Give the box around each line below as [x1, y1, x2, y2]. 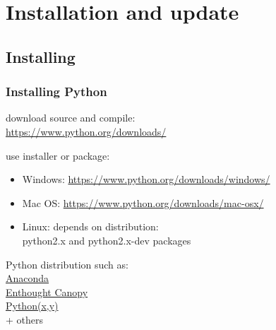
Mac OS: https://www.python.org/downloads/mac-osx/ [22, 195, 264, 210]
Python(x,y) [6, 298, 59, 313]
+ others [6, 312, 44, 326]
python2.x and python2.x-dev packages [22, 232, 191, 247]
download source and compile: [6, 110, 136, 125]
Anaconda [6, 271, 49, 285]
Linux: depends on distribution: [22, 219, 159, 234]
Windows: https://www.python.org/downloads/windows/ [22, 172, 270, 187]
